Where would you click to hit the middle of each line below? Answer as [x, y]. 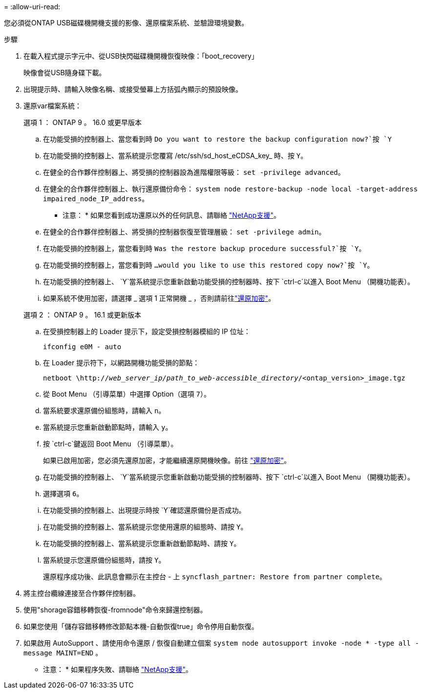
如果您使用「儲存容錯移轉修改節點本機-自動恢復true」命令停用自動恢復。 [141, 626]
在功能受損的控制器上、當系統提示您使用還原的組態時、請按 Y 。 [145, 527]
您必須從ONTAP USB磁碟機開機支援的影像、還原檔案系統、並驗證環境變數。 [126, 23]
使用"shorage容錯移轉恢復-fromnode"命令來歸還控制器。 [115, 610]
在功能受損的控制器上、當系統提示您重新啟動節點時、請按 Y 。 [142, 543]
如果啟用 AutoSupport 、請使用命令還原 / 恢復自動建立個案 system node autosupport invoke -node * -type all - [221, 643]
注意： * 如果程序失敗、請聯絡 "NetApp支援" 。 [118, 669]
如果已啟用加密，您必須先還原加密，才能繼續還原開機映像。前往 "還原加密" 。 [167, 460]
